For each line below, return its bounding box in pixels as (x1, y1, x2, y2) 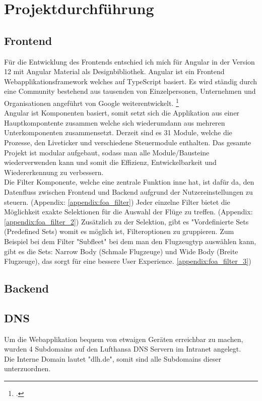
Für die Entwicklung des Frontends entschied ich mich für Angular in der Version (4, 56, 255, 67)
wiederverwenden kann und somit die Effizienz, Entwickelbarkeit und (4, 157, 217, 167)
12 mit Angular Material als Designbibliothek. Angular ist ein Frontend (4, 66, 225, 77)
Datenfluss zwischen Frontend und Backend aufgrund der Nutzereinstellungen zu (4, 186, 253, 197)
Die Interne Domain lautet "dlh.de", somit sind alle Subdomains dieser (4, 353, 221, 364)
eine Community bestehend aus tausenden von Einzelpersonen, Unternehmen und (4, 86, 256, 96)
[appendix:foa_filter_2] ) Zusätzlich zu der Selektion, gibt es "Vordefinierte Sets (4, 216, 249, 226)
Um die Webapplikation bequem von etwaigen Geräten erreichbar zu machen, (4, 333, 243, 344)
